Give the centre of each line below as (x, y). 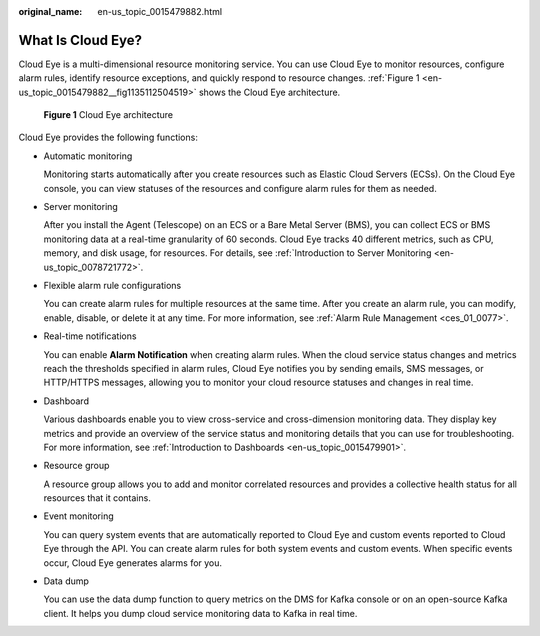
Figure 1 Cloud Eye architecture (108, 115)
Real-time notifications (90, 336)
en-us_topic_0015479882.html (160, 11)
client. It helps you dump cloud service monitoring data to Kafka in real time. (200, 613)
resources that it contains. (97, 498)
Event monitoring (78, 516)
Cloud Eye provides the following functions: (108, 137)
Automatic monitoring (88, 156)
